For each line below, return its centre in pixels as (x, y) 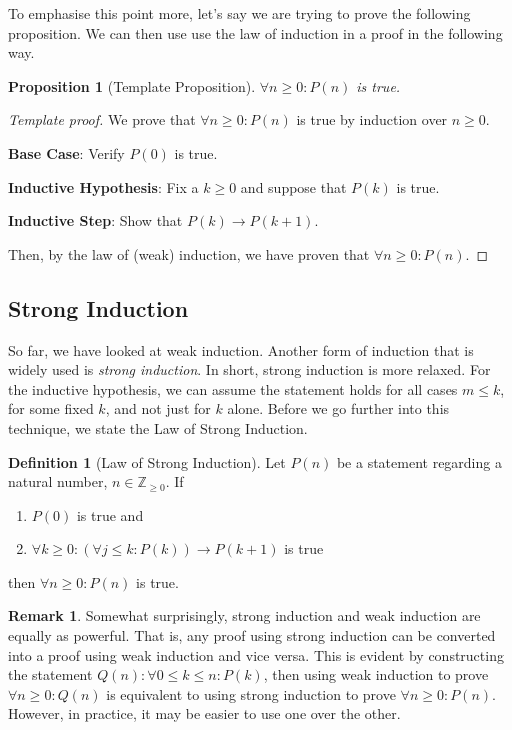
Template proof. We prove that (102, 119)
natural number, (58, 481)
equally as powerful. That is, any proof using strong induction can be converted (252, 635)
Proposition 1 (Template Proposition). (132, 85)
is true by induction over (372, 119)
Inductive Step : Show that (95, 220)
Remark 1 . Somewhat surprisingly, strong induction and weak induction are (244, 615)
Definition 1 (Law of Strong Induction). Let (147, 461)
